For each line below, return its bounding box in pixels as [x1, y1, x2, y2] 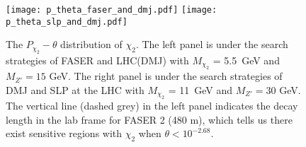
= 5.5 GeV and [212, 52, 280, 67]
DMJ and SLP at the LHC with [6, 82, 144, 97]
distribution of [60, 37, 123, 52]
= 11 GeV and [168, 82, 233, 97]
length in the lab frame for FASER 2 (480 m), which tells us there [6, 112, 293, 127]
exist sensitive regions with [6, 126, 123, 141]
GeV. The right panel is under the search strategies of [49, 69, 283, 83]
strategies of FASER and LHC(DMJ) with [6, 52, 189, 67]
